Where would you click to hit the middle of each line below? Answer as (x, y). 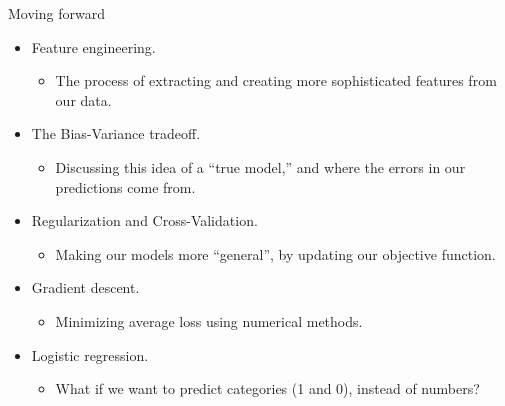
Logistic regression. (90, 354)
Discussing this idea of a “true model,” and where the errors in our (260, 166)
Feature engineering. (93, 46)
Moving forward (56, 13)
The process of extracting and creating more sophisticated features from (276, 80)
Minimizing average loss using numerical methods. (209, 320)
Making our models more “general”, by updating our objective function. (275, 253)
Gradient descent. (85, 287)
